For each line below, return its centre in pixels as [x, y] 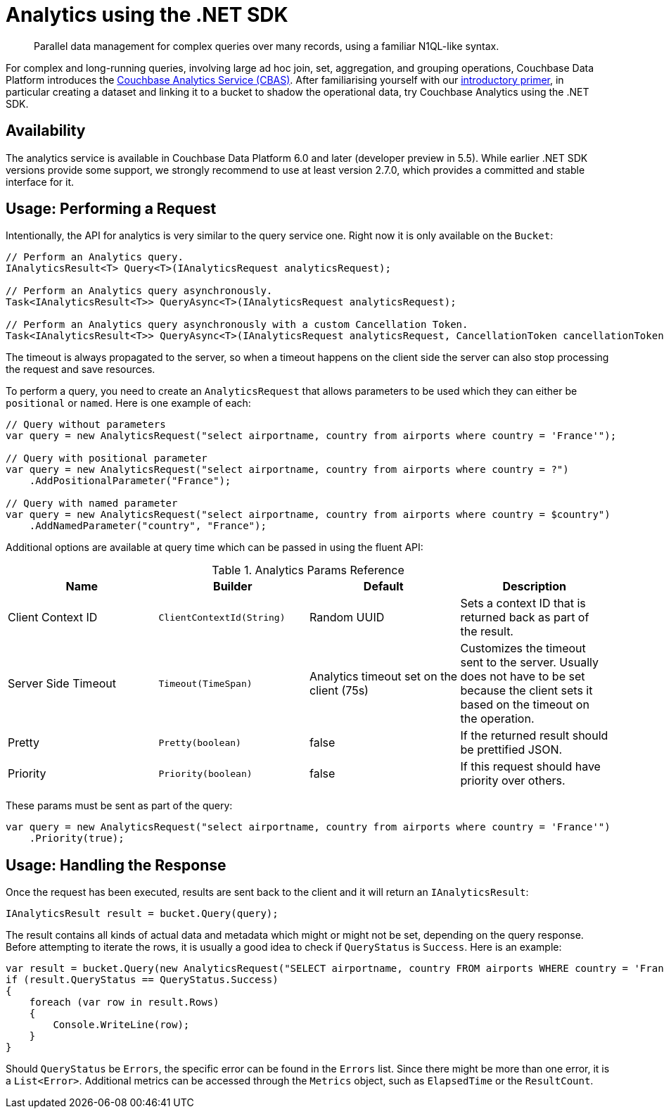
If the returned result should [534, 736]
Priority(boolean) [205, 773]
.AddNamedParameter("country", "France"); [148, 526]
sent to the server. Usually [529, 663]
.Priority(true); [77, 838]
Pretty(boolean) [200, 742]
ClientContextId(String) [222, 617]
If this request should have [530, 767]
